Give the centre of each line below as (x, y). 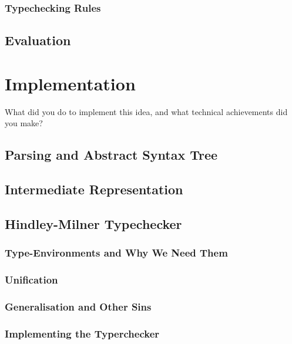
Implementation (70, 83)
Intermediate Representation (94, 189)
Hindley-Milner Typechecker (93, 223)
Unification (31, 280)
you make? (24, 123)
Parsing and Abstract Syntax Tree (111, 155)
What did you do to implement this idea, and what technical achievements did (146, 111)
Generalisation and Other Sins (78, 306)
